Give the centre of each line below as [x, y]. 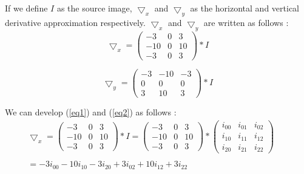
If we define [26, 8]
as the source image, [94, 8]
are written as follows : [246, 22]
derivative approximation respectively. [75, 22]
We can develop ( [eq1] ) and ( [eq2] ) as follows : [91, 111]
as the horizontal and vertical [245, 8]
